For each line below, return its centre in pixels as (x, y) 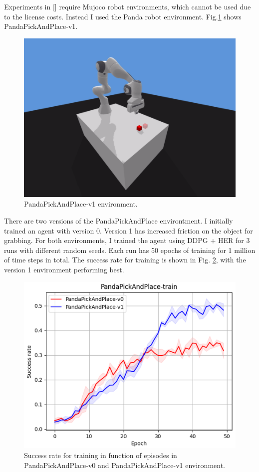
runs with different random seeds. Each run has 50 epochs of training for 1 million (130, 250)
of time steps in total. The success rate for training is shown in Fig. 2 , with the (125, 260)
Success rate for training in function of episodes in (101, 455)
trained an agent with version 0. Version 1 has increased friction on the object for (129, 230)
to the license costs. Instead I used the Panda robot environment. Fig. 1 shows (123, 16)
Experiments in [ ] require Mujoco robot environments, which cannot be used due (128, 6)
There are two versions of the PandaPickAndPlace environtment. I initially (119, 220)
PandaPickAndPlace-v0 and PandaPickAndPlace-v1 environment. (125, 465)
